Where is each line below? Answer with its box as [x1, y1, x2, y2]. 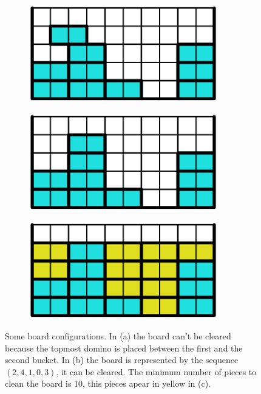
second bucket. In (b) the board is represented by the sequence [5, 353, 239, 366]
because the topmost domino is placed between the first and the [5, 341, 243, 354]
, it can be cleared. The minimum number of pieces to [56, 365, 257, 378]
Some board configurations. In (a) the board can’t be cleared [5, 329, 231, 342]
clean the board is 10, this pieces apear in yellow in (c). [5, 377, 211, 390]
